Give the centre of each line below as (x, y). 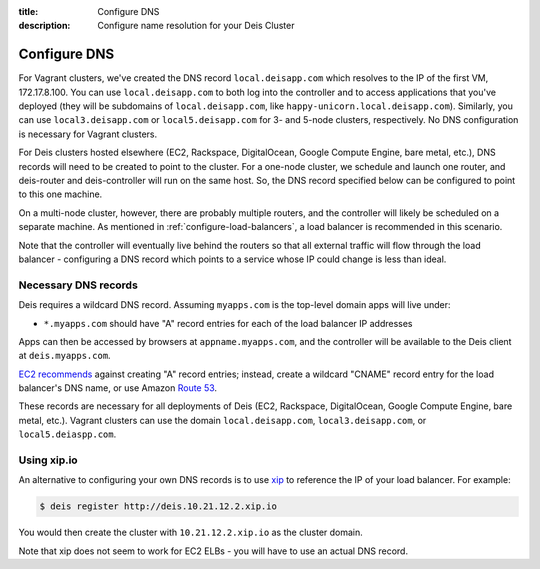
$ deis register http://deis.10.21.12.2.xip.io (158, 506)
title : (28, 11)
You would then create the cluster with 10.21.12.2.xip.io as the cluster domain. (191, 532)
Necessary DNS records (78, 285)
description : (44, 26)
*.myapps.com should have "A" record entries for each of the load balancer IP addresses (228, 323)
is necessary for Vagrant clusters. (88, 134)
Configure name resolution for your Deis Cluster (196, 26)
